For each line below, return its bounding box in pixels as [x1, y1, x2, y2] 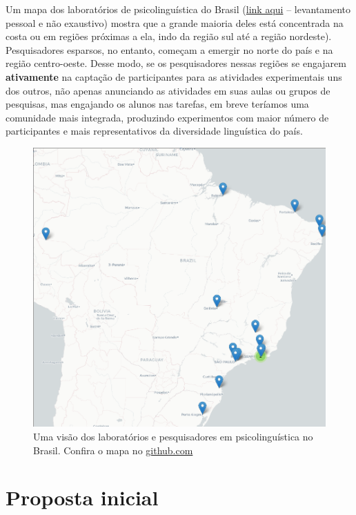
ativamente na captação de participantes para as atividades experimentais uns [6, 69, 342, 84]
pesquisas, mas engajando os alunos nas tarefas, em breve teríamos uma [6, 97, 309, 111]
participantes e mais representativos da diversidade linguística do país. [6, 124, 303, 138]
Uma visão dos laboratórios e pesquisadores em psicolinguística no [33, 429, 313, 444]
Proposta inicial [6, 483, 159, 512]
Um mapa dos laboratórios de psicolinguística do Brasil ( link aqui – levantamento [6, 2, 351, 16]
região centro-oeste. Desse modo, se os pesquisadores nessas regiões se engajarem [6, 56, 346, 70]
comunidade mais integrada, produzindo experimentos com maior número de [6, 110, 329, 124]
